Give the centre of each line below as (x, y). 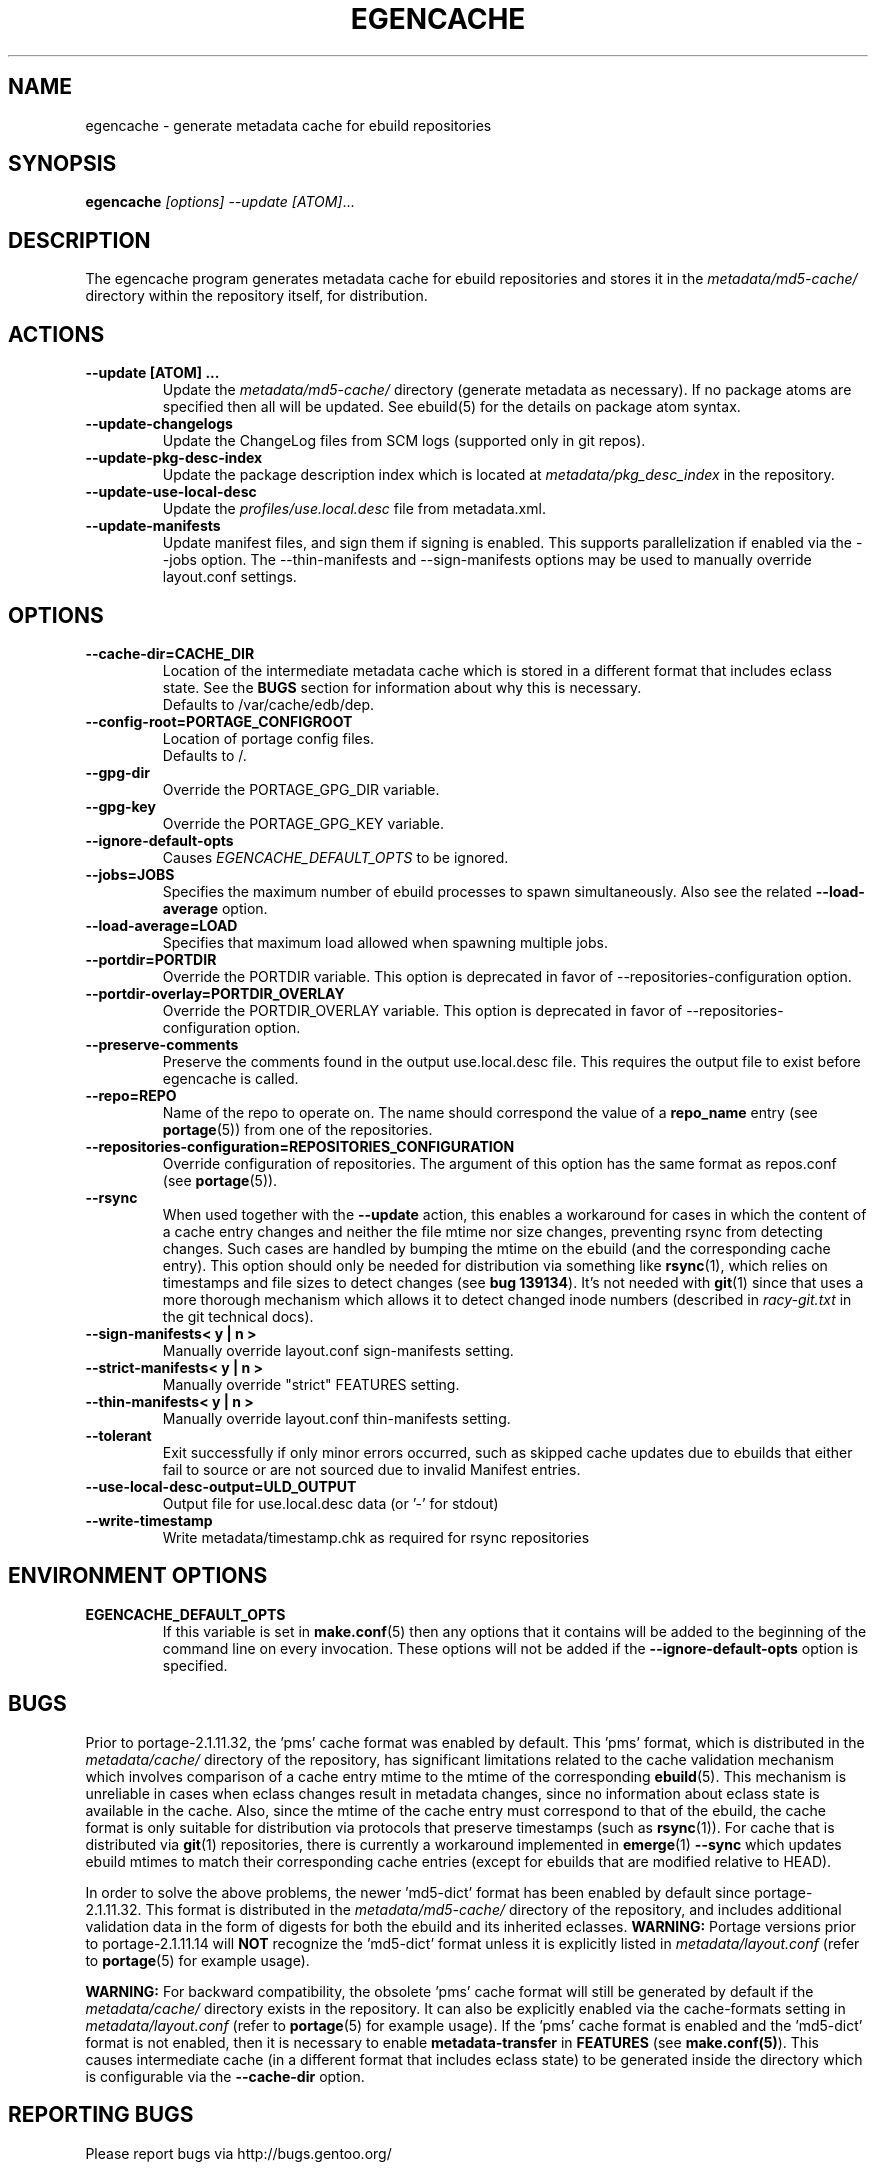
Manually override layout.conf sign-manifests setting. (338, 1350)
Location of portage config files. (268, 738)
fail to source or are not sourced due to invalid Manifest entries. (371, 1469)
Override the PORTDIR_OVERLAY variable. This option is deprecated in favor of (422, 1010)
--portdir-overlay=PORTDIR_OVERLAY (215, 993)
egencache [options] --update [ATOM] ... (220, 202)
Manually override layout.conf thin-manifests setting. (336, 1418)
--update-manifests (153, 526)
